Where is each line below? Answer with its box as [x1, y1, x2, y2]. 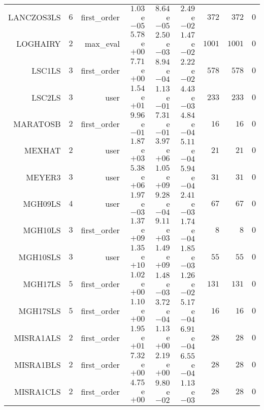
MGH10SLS [18, 251, 61, 263]
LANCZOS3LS [8, 11, 61, 23]
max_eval [84, 38, 120, 49]
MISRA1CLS [14, 386, 61, 397]
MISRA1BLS [14, 359, 61, 370]
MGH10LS [23, 224, 61, 236]
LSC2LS [31, 91, 61, 103]
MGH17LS [23, 278, 61, 290]
